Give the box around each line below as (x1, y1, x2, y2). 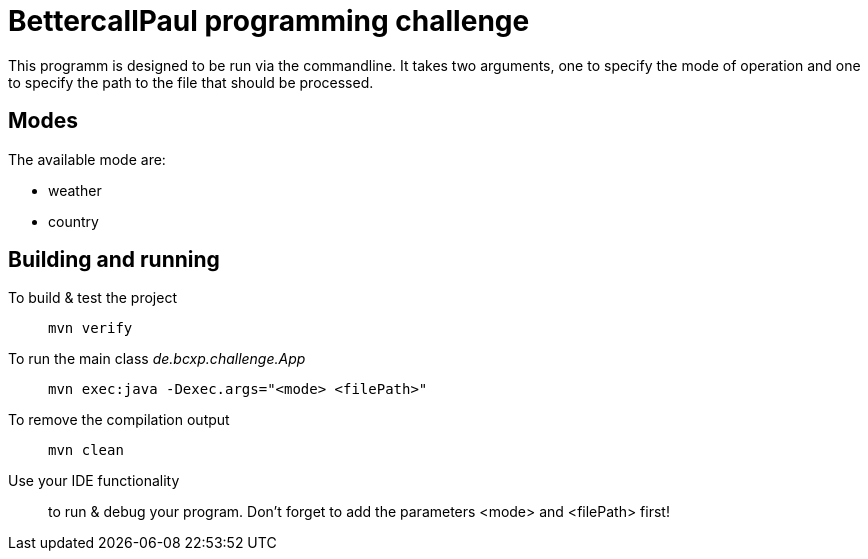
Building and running (8, 247, 220, 273)
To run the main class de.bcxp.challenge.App (8, 350, 306, 368)
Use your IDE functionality (8, 472, 180, 490)
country (48, 212, 99, 230)
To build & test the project (8, 289, 177, 307)
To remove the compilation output (8, 411, 230, 429)
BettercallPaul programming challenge (8, 4, 530, 38)
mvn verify (48, 320, 133, 337)
